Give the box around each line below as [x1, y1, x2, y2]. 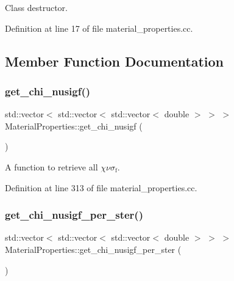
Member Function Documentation [5, 51, 224, 70]
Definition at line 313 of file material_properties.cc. [5, 181, 197, 194]
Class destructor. [5, 1, 68, 13]
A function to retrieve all [5, 160, 98, 173]
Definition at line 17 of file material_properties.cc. [5, 21, 193, 34]
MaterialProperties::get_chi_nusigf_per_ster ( [5, 243, 182, 255]
